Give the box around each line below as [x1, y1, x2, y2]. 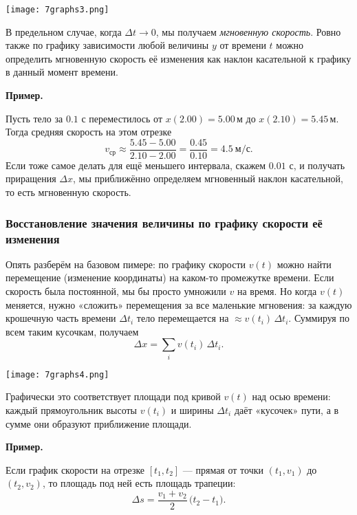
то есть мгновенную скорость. [6, 185, 131, 199]
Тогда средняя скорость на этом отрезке [6, 124, 172, 139]
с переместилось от [81, 111, 163, 125]
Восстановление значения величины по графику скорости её [6, 214, 323, 231]
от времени [219, 38, 266, 52]
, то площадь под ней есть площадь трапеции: [42, 476, 236, 490]
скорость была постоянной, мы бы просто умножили [6, 283, 226, 298]
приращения [6, 171, 56, 186]
